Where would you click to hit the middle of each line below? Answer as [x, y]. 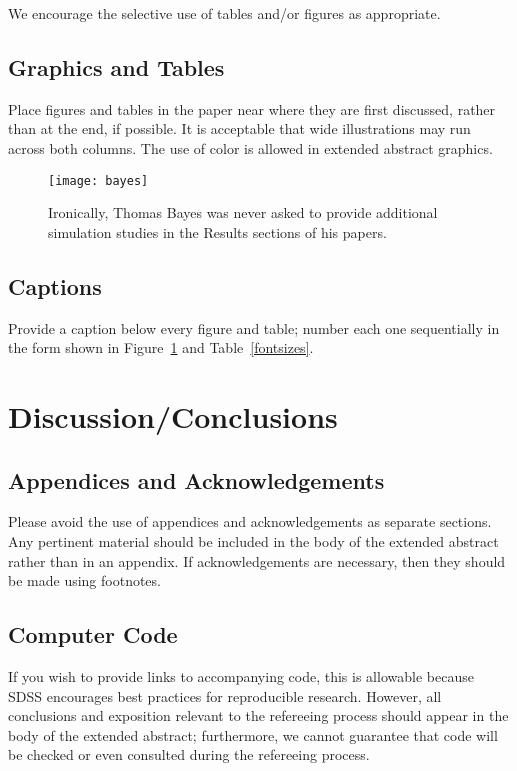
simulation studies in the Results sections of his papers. [217, 231]
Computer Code [93, 634]
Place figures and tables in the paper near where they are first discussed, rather [252, 108]
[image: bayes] [98, 180]
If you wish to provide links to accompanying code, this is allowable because [241, 675]
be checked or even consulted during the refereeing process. [189, 754]
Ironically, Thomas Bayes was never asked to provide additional [243, 212]
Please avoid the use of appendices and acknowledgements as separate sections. [250, 521]
